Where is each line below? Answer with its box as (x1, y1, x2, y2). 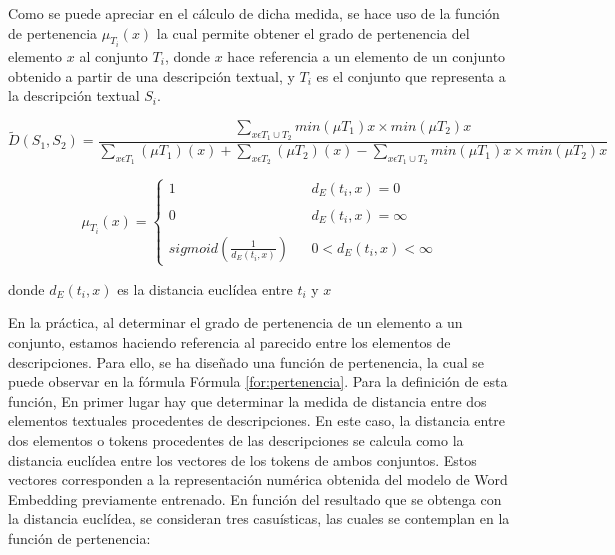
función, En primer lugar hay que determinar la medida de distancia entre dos (8, 390, 487, 411)
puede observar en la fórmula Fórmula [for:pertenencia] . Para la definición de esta (8, 371, 508, 392)
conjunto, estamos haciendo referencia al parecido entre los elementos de (8, 332, 451, 353)
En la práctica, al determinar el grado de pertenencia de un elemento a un (8, 312, 463, 333)
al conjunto (79, 46, 148, 67)
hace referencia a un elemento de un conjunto (227, 46, 506, 67)
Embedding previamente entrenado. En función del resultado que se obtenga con (8, 488, 502, 509)
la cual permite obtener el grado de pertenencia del (156, 22, 470, 43)
